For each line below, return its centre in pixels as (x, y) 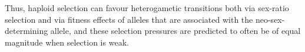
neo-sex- (270, 19)
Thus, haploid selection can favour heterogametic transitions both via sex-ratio (147, 8)
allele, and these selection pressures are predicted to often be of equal (175, 31)
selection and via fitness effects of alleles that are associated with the (129, 19)
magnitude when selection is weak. (67, 42)
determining (26, 31)
